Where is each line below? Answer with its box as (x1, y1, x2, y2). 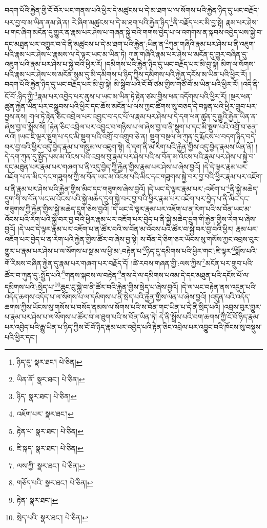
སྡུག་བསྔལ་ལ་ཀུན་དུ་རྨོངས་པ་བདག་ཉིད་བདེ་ (150, 131, 257, 142)
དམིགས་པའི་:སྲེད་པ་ (5, 281, 55, 292)
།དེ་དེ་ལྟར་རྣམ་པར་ (202, 161, 248, 172)
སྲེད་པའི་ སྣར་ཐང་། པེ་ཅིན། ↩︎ (16, 512, 89, 522)
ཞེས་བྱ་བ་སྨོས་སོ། (5, 121, 46, 131)
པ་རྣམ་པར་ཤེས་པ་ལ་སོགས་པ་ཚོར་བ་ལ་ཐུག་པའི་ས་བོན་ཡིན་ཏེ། (5, 311, 157, 322)
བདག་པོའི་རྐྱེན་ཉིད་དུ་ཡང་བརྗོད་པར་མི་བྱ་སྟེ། (5, 79, 112, 89)
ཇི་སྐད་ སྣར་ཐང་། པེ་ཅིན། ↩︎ (16, 443, 84, 454)
